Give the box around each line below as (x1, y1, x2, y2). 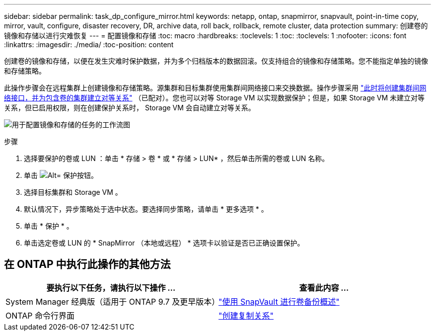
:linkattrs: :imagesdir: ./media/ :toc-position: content (4, 40, 174, 49)
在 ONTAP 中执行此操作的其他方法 (4, 258, 171, 271)
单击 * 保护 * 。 (24, 222, 73, 230)
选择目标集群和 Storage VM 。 (24, 188, 122, 196)
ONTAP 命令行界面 (5, 310, 75, 321)
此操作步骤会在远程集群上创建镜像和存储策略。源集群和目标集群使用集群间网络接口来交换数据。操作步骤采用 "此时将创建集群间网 (4, 84, 427, 92)
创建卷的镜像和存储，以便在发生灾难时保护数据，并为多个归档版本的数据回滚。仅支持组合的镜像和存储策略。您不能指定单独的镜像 (4, 57, 428, 65)
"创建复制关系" (218, 310, 274, 321)
